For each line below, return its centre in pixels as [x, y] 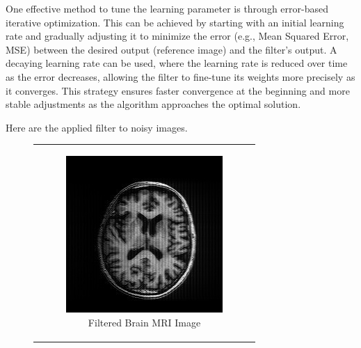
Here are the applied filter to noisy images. [97, 127]
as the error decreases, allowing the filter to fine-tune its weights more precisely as [180, 76]
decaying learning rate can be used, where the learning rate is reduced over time [177, 63]
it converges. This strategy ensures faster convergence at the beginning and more [178, 90]
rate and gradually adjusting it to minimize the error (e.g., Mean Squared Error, [177, 36]
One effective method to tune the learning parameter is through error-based [167, 8]
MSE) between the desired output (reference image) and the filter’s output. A [171, 49]
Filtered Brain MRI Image [144, 322]
